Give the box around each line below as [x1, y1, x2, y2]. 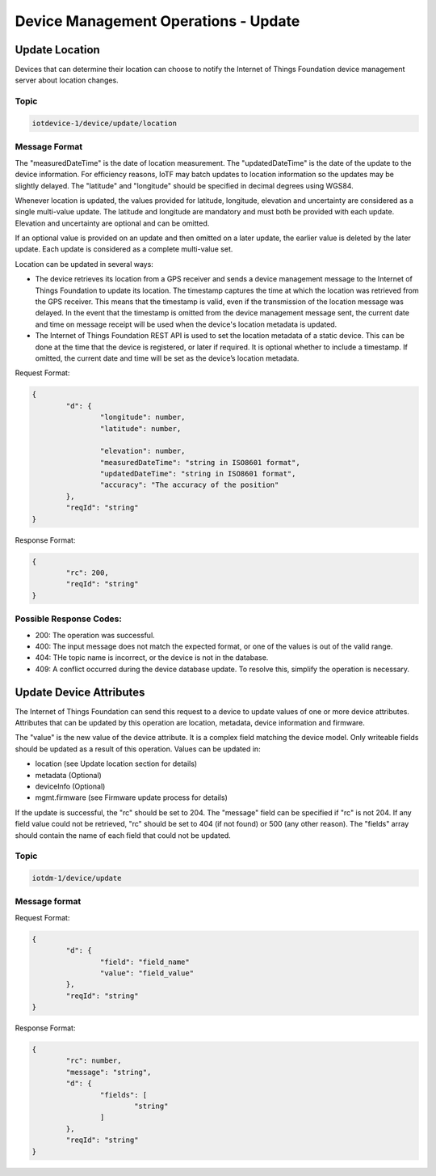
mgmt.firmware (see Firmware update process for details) [35, 793, 228, 802]
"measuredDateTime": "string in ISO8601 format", [99, 458, 300, 467]
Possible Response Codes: [15, 613, 123, 624]
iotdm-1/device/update [31, 874, 122, 883]
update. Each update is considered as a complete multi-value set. [15, 244, 233, 254]
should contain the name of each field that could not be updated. [15, 830, 232, 840]
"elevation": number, [99, 446, 186, 456]
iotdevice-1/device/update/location [31, 119, 178, 128]
